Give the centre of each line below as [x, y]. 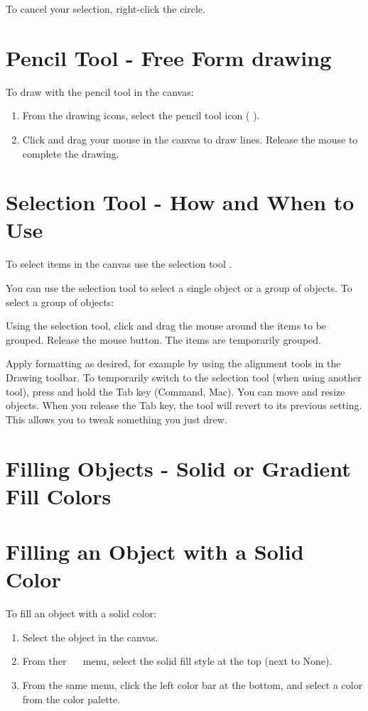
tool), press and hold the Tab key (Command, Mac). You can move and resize [175, 391]
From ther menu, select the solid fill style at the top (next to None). [177, 661]
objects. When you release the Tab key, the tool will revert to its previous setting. [184, 405]
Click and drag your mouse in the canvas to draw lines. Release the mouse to [190, 139]
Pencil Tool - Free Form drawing [169, 57]
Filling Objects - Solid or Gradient [178, 468]
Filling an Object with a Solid [155, 552]
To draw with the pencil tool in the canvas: [100, 91]
